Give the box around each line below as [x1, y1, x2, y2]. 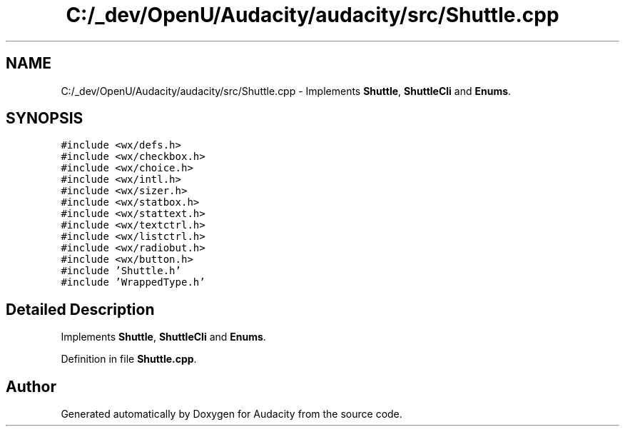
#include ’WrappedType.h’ [61, 276, 205, 288]
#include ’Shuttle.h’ [61, 265, 181, 277]
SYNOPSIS [6, 109, 83, 128]
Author [6, 377, 56, 396]
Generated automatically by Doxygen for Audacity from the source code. [61, 408, 402, 421]
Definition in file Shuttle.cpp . [61, 353, 197, 366]
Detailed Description [6, 300, 155, 318]
